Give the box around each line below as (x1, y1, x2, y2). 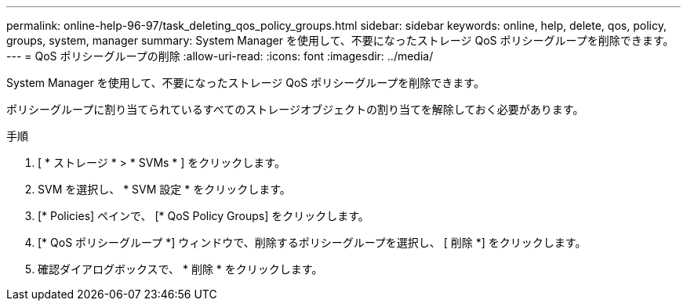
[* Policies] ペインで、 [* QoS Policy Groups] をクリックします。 (38, 209, 369, 222)
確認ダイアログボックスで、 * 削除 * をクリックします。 (38, 262, 323, 276)
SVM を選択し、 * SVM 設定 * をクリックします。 (38, 182, 291, 196)
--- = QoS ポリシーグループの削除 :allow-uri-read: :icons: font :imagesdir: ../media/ (6, 49, 434, 63)
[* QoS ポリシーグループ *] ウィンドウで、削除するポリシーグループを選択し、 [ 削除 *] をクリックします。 (38, 236, 587, 249)
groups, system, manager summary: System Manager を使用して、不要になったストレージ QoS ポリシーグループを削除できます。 (6, 34, 674, 47)
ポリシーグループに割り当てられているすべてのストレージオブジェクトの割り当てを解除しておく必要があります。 (6, 103, 584, 116)
